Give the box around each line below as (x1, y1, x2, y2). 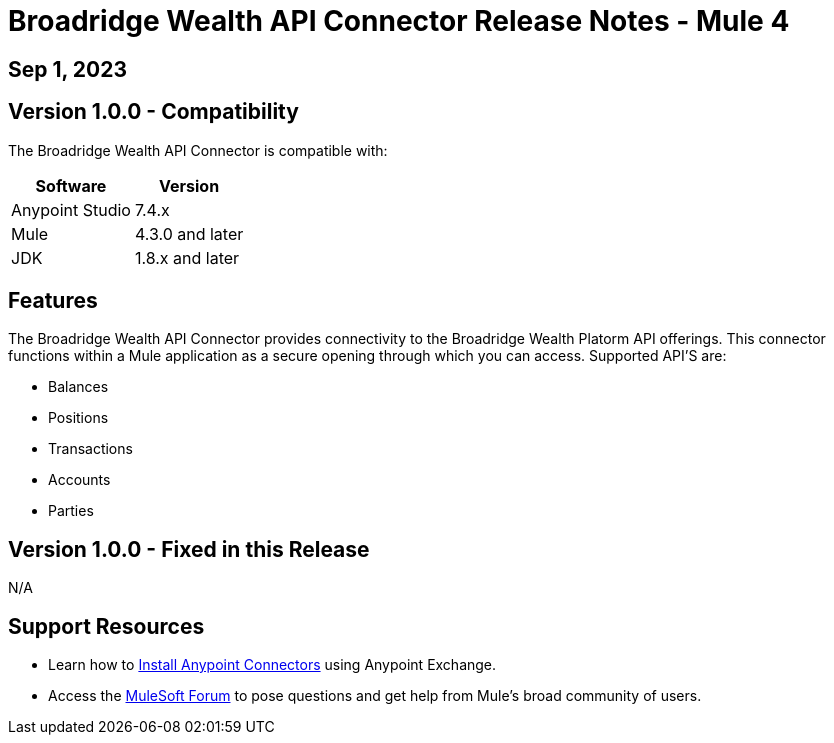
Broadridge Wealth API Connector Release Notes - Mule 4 (8, 4, 790, 38)
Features (8, 288, 98, 314)
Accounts (48, 471, 111, 489)
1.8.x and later (134, 247, 240, 268)
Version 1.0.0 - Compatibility (8, 99, 299, 125)
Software (35, 175, 107, 196)
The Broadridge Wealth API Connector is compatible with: (8, 141, 388, 159)
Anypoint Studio (11, 199, 131, 220)
